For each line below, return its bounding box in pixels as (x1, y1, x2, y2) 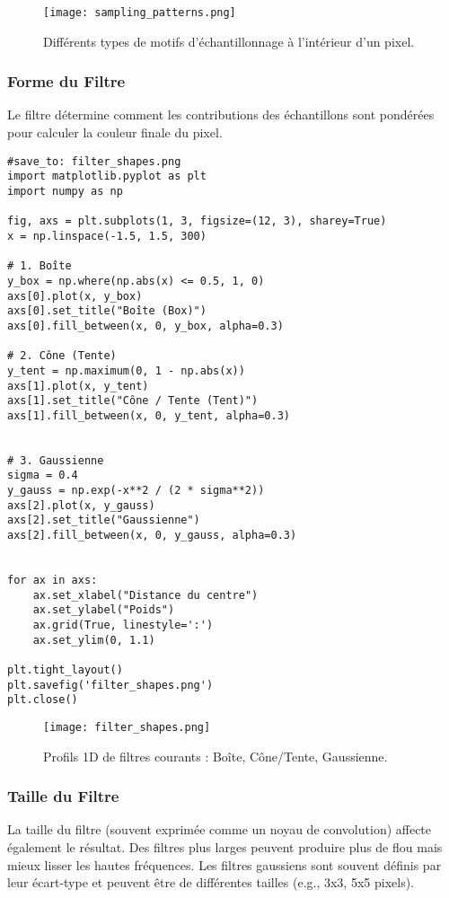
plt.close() (7, 693, 78, 707)
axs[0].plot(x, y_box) (7, 289, 143, 303)
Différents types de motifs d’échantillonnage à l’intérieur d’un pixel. (43, 31, 415, 50)
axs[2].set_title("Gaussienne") (7, 514, 200, 527)
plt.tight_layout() (7, 663, 123, 676)
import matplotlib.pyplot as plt (7, 170, 207, 183)
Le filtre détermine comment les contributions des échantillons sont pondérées (7, 105, 435, 124)
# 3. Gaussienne (7, 453, 104, 467)
